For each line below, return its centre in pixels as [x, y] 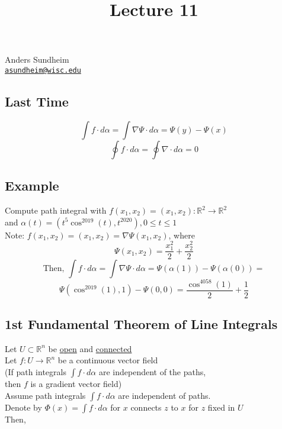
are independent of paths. [164, 395]
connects [146, 407]
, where [182, 235]
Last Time [37, 101]
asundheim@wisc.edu [43, 70]
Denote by [23, 407]
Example [32, 186]
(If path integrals [36, 372]
